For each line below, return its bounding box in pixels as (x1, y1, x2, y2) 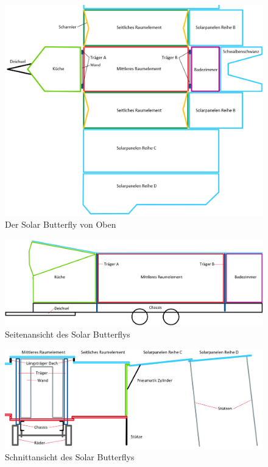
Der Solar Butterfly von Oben (5, 218, 116, 231)
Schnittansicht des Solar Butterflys (5, 451, 135, 463)
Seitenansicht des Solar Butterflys (5, 328, 130, 341)
